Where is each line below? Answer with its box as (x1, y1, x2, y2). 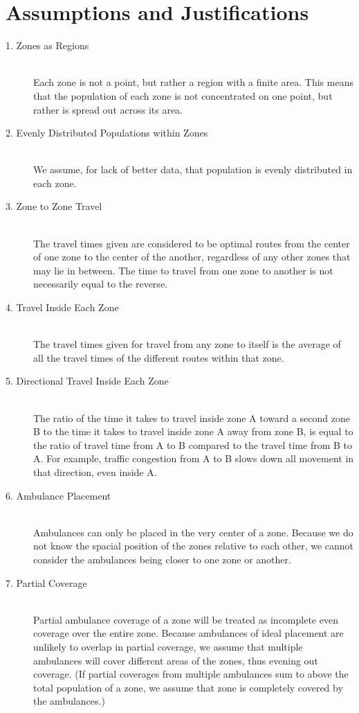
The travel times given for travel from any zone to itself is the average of (33, 337, 341, 351)
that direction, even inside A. (33, 464, 157, 479)
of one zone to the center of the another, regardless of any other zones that (33, 249, 351, 264)
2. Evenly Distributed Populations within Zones (6, 125, 208, 140)
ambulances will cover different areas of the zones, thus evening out (33, 653, 318, 667)
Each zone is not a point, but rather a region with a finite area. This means (33, 75, 353, 89)
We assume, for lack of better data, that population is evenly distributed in (33, 162, 353, 177)
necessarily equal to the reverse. (33, 276, 167, 291)
